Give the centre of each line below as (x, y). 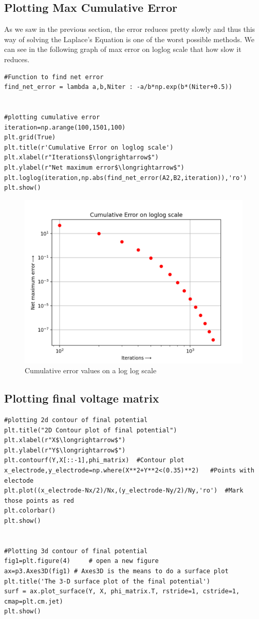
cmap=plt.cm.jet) (34, 601)
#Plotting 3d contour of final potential (76, 551)
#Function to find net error (54, 77)
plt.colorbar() (30, 511)
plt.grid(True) (30, 138)
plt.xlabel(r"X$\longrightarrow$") (65, 440)
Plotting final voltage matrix (82, 398)
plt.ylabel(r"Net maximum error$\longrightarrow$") (94, 167)
